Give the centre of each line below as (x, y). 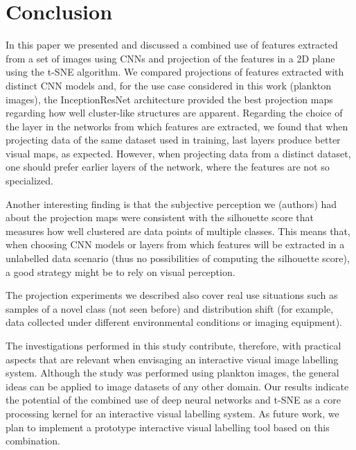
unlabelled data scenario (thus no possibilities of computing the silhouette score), (178, 258)
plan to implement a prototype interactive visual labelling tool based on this (168, 427)
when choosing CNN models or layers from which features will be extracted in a (175, 244)
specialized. (29, 181)
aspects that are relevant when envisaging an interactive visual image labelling (172, 359)
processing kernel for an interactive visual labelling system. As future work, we (172, 413)
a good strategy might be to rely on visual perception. (121, 271)
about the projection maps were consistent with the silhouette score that (160, 217)
